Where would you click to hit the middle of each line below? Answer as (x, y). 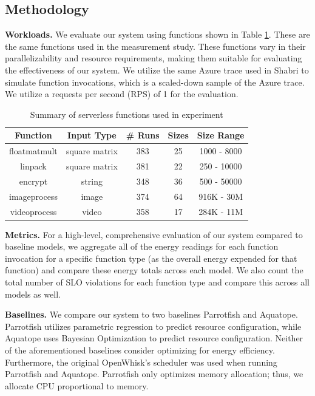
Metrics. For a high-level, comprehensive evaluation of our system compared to (154, 234)
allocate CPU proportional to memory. (77, 385)
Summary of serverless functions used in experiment (127, 114)
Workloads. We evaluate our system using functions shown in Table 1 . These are (157, 34)
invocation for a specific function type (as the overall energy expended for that (151, 258)
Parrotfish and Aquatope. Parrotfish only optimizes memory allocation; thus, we (154, 374)
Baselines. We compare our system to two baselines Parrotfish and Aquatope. (151, 314)
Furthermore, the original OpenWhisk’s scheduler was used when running (141, 362)
